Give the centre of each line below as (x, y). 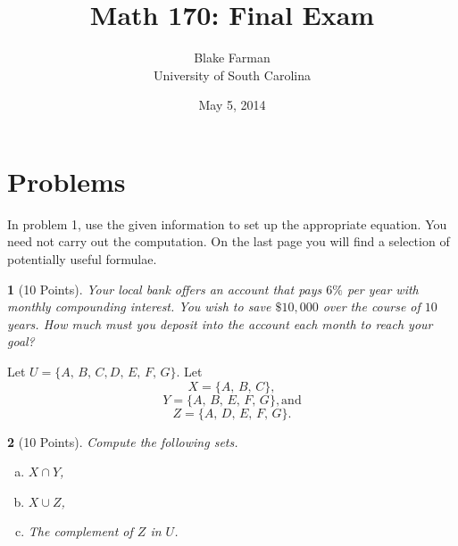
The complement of (80, 531)
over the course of (371, 306)
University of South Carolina (232, 74)
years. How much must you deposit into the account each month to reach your (220, 323)
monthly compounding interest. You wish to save (139, 306)
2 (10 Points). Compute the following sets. (123, 441)
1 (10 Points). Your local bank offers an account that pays (165, 289)
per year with (383, 289)
